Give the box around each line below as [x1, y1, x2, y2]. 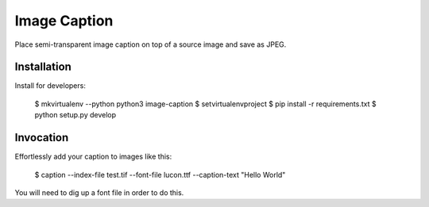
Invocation [14, 131, 69, 144]
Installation [14, 60, 71, 74]
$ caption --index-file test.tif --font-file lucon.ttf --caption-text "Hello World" [34, 170, 286, 179]
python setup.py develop [34, 110, 117, 120]
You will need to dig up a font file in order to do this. [14, 187, 184, 197]
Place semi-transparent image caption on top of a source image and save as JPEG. [14, 40, 287, 49]
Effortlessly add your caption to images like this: [14, 151, 172, 162]
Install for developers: [14, 81, 87, 90]
